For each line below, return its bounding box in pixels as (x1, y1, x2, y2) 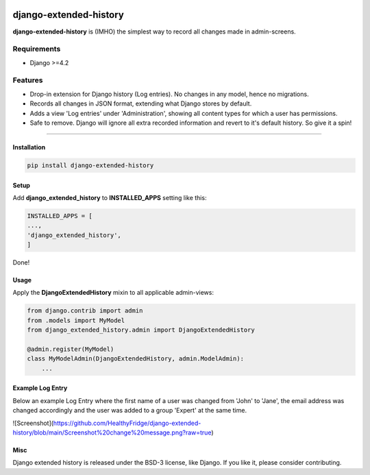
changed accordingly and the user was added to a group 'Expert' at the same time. (12, 406, 247, 415)
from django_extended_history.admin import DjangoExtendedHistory (27, 326, 255, 334)
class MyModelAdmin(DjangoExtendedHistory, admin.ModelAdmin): (27, 355, 245, 363)
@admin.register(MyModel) (27, 345, 114, 353)
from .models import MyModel (27, 316, 125, 324)
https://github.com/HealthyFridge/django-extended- (53, 419, 201, 427)
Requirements (12, 45, 61, 54)
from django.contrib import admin (27, 307, 143, 315)
